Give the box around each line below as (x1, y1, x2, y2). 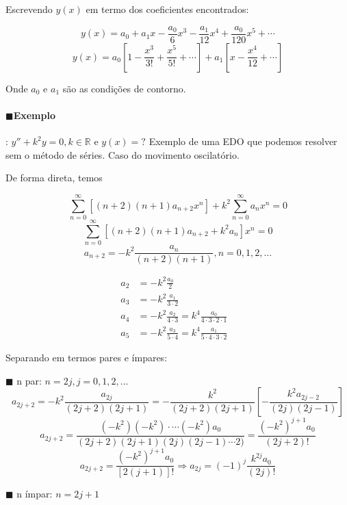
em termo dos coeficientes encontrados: (86, 2, 249, 16)
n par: (16, 373, 42, 387)
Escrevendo (5, 2, 53, 16)
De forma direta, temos (5, 170, 103, 185)
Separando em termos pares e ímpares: (5, 350, 168, 365)
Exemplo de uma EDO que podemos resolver (149, 134, 337, 148)
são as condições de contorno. (62, 81, 186, 95)
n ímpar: (16, 487, 53, 501)
